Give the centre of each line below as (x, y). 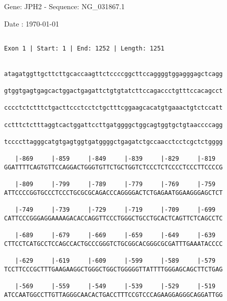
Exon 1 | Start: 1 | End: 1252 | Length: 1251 (84, 48)
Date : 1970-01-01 (32, 23)
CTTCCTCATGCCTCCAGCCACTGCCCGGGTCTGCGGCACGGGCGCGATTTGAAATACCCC (113, 244)
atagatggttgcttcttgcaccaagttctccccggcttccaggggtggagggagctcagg (113, 74)
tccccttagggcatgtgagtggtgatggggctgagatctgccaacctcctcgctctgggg (113, 142)
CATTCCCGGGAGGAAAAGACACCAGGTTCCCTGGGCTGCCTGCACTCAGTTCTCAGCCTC (113, 218)
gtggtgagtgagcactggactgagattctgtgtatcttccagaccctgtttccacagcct (113, 91)
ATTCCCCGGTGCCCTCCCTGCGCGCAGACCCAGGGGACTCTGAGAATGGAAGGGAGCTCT (113, 193)
